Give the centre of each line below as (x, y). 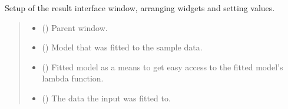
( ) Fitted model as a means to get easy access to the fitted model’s (163, 67)
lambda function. (73, 78)
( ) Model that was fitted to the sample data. (122, 47)
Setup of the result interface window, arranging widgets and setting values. (140, 8)
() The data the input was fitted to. (106, 98)
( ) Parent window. (75, 27)
